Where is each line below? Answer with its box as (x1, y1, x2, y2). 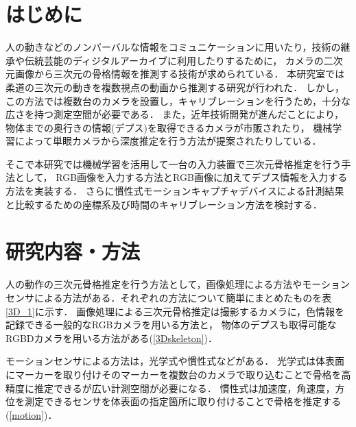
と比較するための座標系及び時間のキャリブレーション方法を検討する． (5, 197, 322, 211)
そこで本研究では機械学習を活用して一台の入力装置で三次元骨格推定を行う (5, 156, 342, 171)
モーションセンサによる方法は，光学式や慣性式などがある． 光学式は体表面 (5, 354, 344, 368)
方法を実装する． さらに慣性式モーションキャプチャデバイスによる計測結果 (5, 184, 344, 198)
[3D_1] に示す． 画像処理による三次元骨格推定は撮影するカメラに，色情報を (5, 304, 344, 318)
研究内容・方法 (5, 237, 141, 265)
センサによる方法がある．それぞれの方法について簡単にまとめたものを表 (5, 290, 332, 304)
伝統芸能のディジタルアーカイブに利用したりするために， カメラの (24, 53, 324, 67)
